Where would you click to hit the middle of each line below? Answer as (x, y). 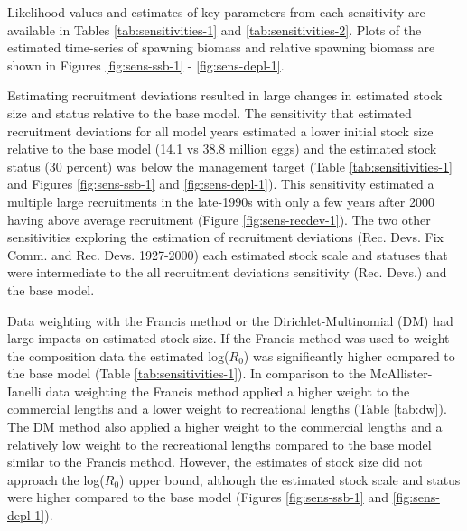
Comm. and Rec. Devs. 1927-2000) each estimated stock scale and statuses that (228, 254)
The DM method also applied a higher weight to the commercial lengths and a (225, 427)
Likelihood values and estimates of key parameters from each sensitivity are (216, 12)
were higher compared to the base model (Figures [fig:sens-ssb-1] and (198, 497)
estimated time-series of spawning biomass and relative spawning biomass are (221, 47)
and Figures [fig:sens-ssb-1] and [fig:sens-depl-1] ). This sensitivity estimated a (221, 184)
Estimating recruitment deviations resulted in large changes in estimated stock (225, 95)
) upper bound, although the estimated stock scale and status (290, 479)
